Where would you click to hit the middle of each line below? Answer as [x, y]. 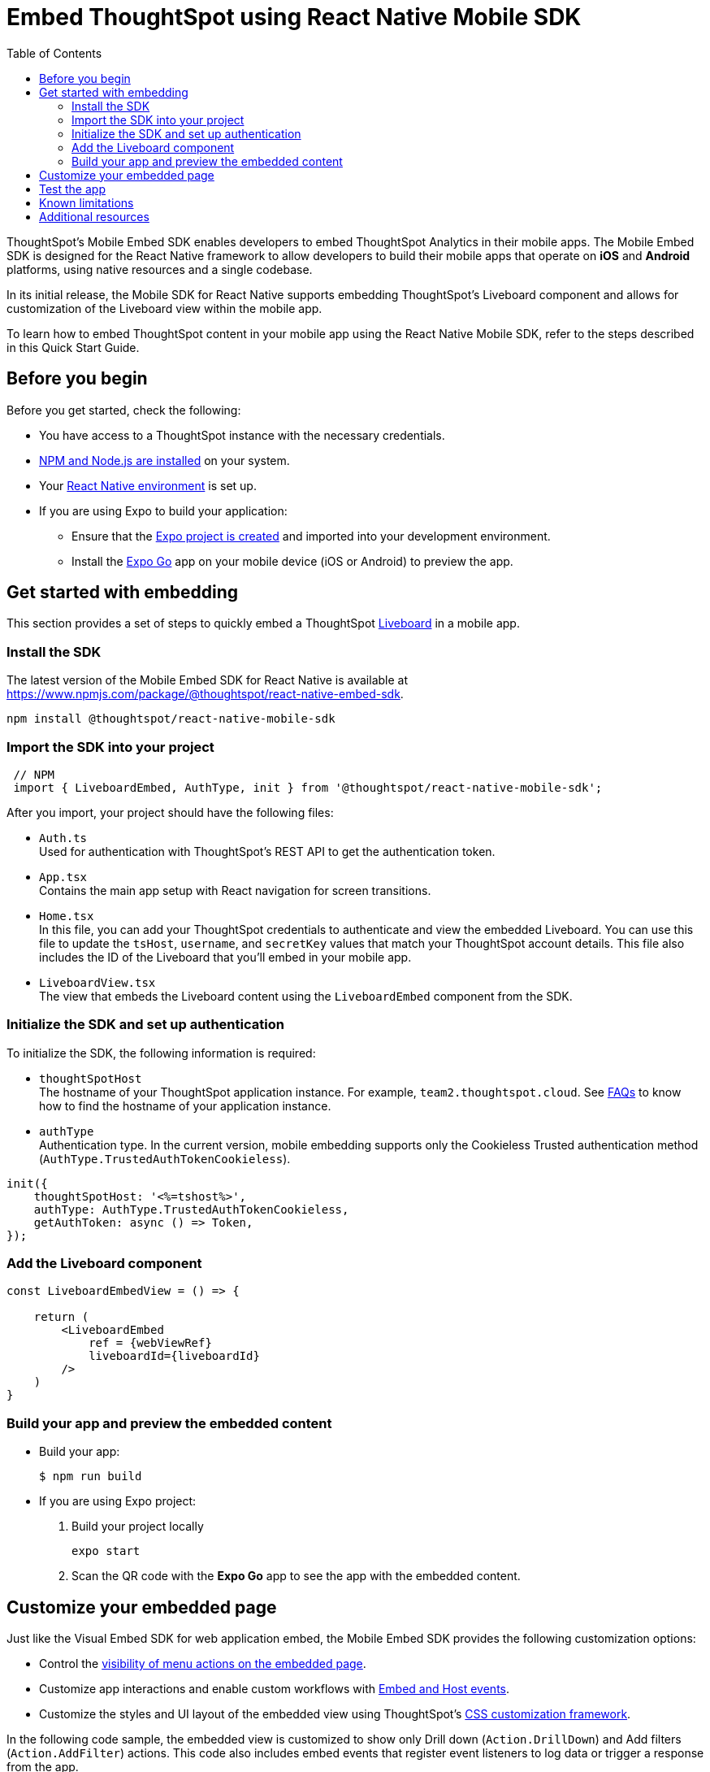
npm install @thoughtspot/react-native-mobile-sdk [171, 719]
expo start [106, 1551]
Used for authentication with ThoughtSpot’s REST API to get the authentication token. [267, 851]
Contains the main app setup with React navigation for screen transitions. [235, 890]
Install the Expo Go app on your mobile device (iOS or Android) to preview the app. [292, 561]
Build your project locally [138, 1527]
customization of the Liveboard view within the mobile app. [165, 308]
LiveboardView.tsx [97, 982]
